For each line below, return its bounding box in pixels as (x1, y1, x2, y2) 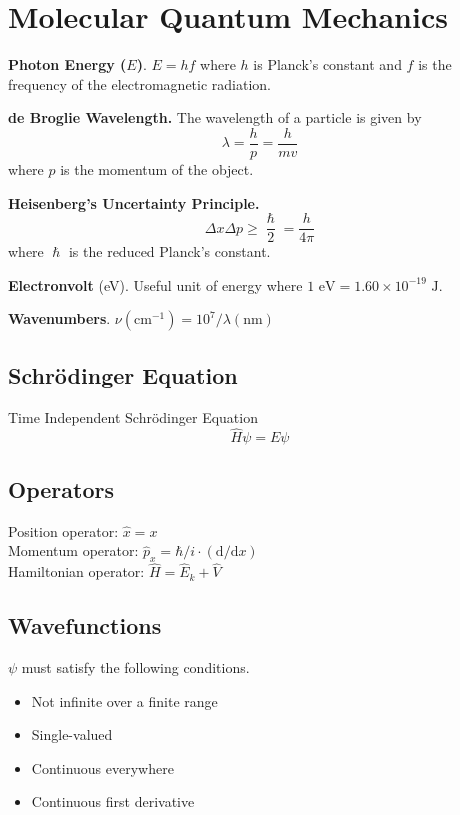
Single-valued (31, 724, 113, 745)
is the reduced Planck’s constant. (68, 241, 271, 262)
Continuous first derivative (31, 791, 195, 812)
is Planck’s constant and (253, 54, 402, 75)
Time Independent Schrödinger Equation (8, 406, 258, 427)
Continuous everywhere (31, 757, 174, 778)
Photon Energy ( (8, 54, 127, 75)
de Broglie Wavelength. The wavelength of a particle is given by (8, 107, 422, 128)
